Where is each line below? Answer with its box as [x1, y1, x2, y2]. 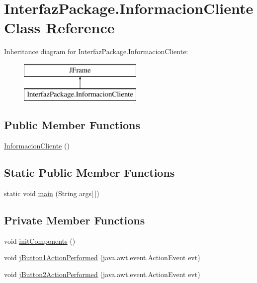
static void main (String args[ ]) [4, 188, 99, 199]
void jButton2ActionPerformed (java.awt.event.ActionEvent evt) [4, 269, 200, 280]
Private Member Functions [4, 212, 145, 228]
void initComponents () [4, 235, 76, 246]
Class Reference [4, 17, 115, 38]
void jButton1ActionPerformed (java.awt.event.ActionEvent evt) [4, 252, 200, 263]
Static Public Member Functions [4, 165, 175, 180]
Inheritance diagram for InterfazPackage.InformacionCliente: [4, 46, 188, 57]
